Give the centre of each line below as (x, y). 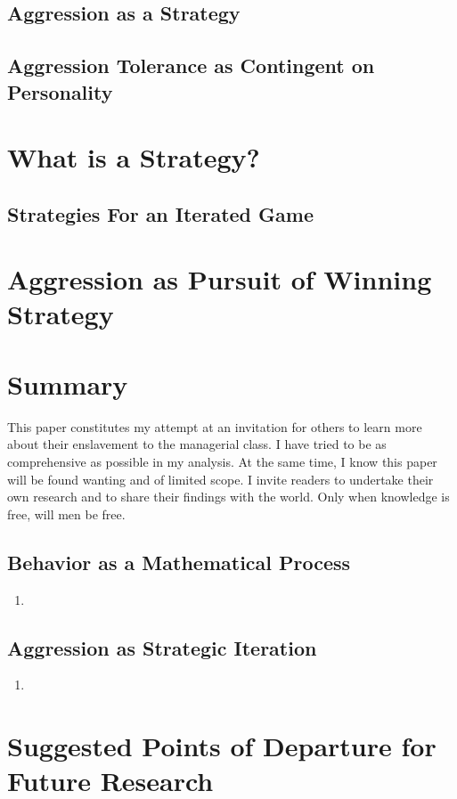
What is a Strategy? (134, 157)
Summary (68, 383)
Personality (60, 91)
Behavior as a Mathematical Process (179, 562)
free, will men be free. (66, 514)
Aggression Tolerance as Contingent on (191, 65)
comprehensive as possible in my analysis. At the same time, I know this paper (222, 461)
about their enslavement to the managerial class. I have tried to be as (197, 444)
